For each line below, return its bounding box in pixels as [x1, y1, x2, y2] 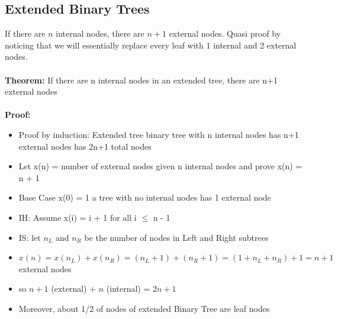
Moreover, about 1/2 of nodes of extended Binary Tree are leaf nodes [18, 302, 270, 314]
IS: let [18, 231, 41, 243]
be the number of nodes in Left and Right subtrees [84, 231, 269, 243]
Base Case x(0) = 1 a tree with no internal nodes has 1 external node [18, 191, 271, 204]
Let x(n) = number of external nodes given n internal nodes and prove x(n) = [18, 160, 302, 172]
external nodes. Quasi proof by [169, 27, 281, 40]
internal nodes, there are [56, 27, 144, 40]
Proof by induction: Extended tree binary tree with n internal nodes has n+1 [18, 128, 299, 140]
